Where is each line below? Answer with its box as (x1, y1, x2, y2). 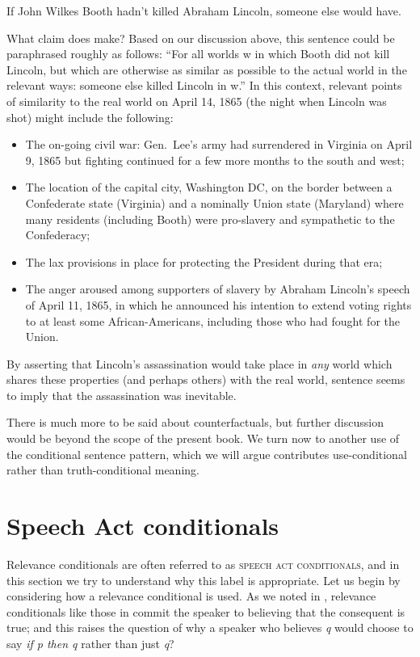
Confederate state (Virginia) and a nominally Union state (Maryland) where (25, 194, 404, 211)
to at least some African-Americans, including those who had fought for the (25, 312, 400, 329)
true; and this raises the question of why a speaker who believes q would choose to (6, 619, 414, 636)
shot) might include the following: (6, 108, 174, 125)
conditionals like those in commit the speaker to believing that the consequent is (6, 603, 405, 620)
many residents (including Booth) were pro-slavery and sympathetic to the (25, 210, 395, 227)
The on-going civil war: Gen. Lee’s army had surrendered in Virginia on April (25, 136, 413, 153)
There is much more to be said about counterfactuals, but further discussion (6, 414, 384, 431)
